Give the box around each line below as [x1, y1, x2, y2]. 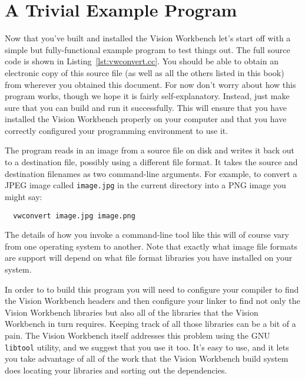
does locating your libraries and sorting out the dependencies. [5, 363, 227, 376]
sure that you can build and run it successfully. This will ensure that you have [5, 101, 287, 113]
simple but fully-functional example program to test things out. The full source [5, 43, 290, 55]
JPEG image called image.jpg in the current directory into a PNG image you [5, 179, 286, 191]
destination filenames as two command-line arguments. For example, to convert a [5, 167, 297, 179]
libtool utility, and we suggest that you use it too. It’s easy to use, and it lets [5, 340, 289, 353]
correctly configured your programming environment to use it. [5, 124, 228, 136]
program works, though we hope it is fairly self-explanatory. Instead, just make [5, 90, 290, 102]
